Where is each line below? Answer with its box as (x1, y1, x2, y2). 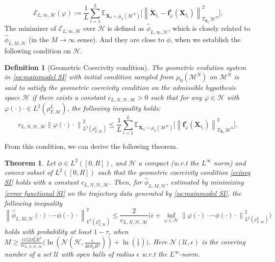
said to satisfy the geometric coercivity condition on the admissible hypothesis (4, 82, 236, 93)
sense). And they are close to (77, 34, 164, 45)
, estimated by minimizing (166, 177, 244, 187)
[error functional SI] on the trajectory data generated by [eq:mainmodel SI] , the (4, 188, 241, 198)
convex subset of (4, 167, 53, 177)
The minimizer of (4, 23, 56, 33)
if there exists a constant (32, 92, 106, 102)
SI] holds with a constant (4, 177, 79, 187)
